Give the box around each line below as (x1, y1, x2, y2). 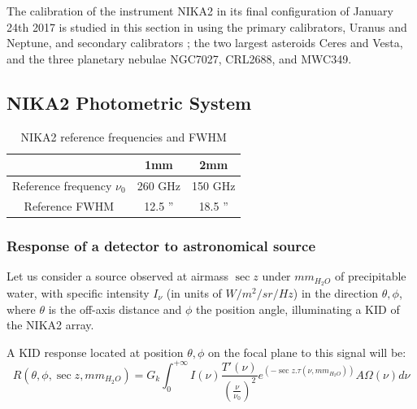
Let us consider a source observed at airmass (7, 268, 228, 285)
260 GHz (137, 177, 181, 194)
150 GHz (192, 177, 236, 194)
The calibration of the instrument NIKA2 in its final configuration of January (7, 2, 393, 19)
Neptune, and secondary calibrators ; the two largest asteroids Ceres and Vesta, (7, 34, 403, 51)
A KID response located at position (7, 343, 184, 360)
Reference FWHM (24, 197, 115, 214)
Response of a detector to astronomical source (7, 235, 316, 255)
